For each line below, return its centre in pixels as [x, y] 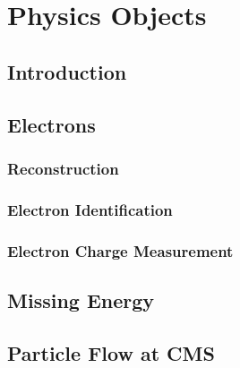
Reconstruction [63, 168]
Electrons [51, 124]
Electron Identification [90, 209]
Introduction [67, 71]
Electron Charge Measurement [120, 250]
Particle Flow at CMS [111, 352]
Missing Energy [81, 300]
